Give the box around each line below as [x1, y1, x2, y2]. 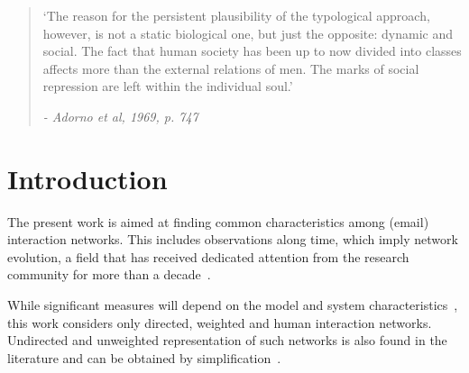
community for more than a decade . [7, 265, 211, 284]
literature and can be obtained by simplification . [7, 348, 281, 367]
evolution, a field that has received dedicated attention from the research [7, 247, 409, 266]
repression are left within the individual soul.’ [42, 77, 293, 96]
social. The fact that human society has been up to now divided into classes [42, 41, 462, 60]
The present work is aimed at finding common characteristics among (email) [7, 212, 429, 231]
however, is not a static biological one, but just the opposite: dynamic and [42, 23, 453, 42]
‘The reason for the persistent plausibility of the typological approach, [42, 6, 430, 24]
